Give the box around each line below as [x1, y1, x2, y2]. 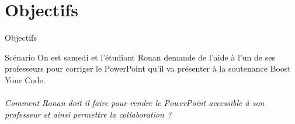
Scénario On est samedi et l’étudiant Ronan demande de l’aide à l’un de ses [5, 51, 275, 63]
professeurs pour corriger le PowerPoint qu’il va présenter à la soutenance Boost [5, 62, 291, 75]
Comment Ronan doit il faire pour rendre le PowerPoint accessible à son [5, 97, 265, 109]
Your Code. [5, 73, 46, 86]
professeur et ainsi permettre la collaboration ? [5, 108, 172, 120]
